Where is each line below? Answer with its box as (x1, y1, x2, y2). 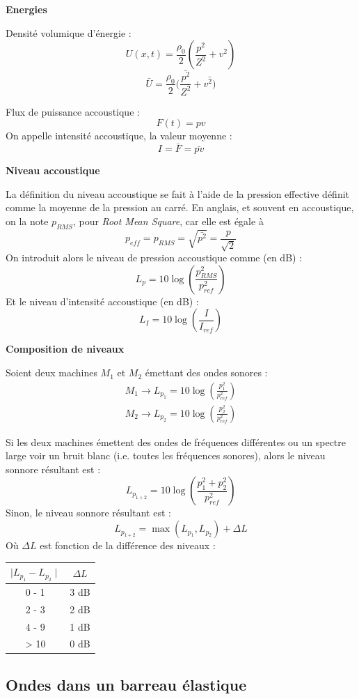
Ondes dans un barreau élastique (6, 673, 247, 695)
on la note (6, 214, 49, 229)
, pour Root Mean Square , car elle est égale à (72, 214, 264, 229)
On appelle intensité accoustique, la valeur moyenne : (6, 128, 232, 143)
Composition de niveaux (6, 341, 125, 356)
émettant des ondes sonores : (145, 365, 268, 380)
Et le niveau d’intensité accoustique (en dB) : (6, 293, 199, 308)
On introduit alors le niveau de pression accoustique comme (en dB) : (6, 250, 303, 265)
